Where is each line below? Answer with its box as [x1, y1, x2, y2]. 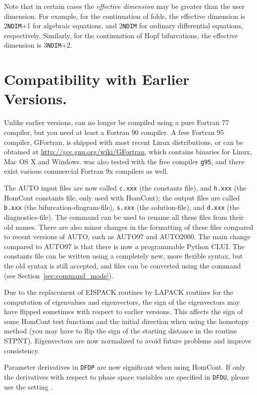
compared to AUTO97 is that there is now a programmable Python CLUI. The [4, 241, 245, 251]
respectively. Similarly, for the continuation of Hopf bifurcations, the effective [4, 30, 238, 40]
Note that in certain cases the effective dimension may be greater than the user [4, 1, 245, 11]
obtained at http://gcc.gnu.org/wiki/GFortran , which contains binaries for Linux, [4, 146, 252, 157]
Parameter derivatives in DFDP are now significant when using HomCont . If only [4, 362, 246, 372]
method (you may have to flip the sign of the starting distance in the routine [4, 326, 237, 336]
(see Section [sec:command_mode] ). [4, 270, 114, 280]
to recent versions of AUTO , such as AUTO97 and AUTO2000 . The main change [4, 231, 251, 242]
